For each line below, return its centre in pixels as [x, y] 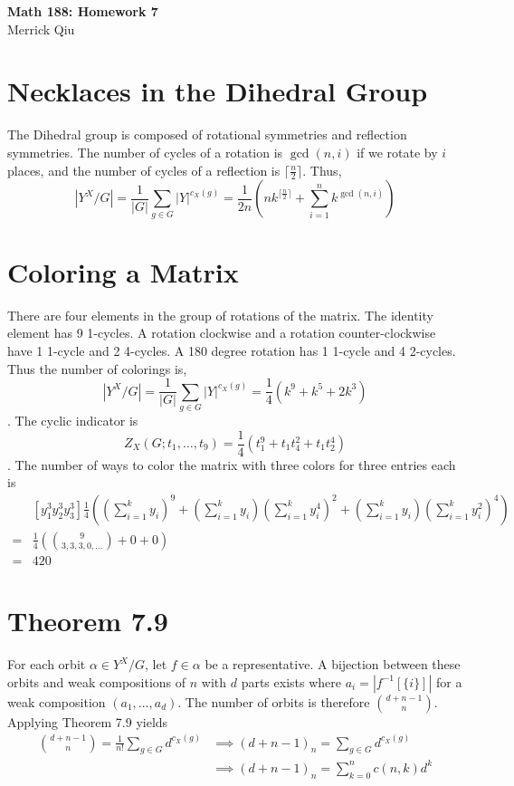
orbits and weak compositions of [97, 681]
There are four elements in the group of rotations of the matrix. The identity [220, 315]
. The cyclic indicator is [73, 420]
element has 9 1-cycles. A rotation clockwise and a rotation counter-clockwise [222, 333]
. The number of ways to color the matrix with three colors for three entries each [232, 464]
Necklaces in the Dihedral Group [218, 91]
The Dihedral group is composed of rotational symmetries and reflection [207, 134]
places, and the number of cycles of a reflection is [144, 170]
